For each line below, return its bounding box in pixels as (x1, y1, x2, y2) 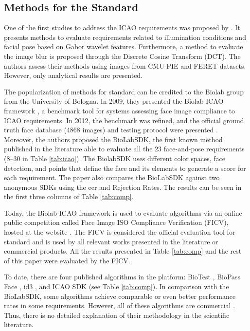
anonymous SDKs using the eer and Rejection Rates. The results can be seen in (4, 182, 242, 192)
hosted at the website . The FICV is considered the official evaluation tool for (4, 227, 235, 237)
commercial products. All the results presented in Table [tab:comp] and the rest (4, 246, 242, 256)
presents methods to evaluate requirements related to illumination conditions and (4, 32, 246, 42)
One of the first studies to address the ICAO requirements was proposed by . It (4, 22, 240, 33)
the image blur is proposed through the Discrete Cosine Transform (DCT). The (4, 51, 241, 61)
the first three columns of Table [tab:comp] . (4, 191, 134, 202)
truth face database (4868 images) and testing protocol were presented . (4, 125, 218, 135)
